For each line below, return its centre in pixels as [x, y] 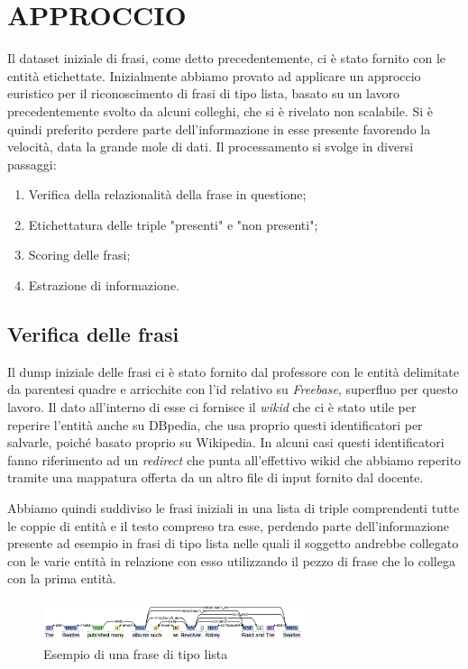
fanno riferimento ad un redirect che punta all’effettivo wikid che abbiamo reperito [234, 459]
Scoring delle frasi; [79, 255]
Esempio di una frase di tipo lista [136, 653]
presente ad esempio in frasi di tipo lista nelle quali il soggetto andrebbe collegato [233, 543]
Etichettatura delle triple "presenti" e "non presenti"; [173, 224]
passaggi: [32, 164]
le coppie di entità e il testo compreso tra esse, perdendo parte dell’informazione [229, 525]
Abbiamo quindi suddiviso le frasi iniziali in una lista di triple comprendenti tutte [234, 508]
